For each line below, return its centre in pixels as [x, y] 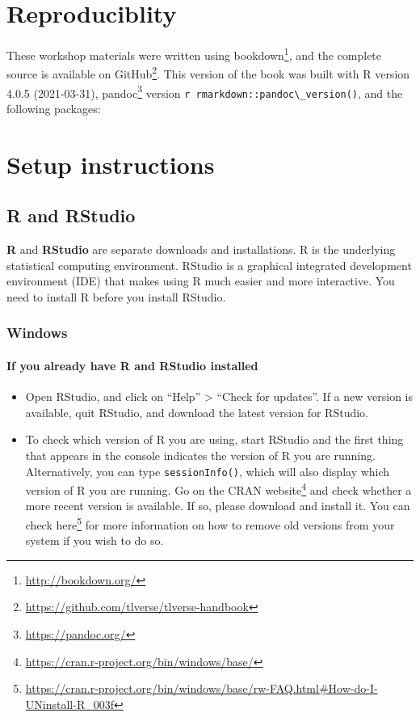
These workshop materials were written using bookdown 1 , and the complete [194, 54]
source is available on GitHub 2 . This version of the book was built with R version [208, 73]
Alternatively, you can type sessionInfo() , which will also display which [208, 471]
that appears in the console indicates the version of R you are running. [200, 455]
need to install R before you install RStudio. [116, 296]
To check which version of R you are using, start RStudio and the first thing [214, 439]
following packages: [54, 108]
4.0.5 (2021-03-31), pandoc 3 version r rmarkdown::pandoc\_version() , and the [205, 91]
